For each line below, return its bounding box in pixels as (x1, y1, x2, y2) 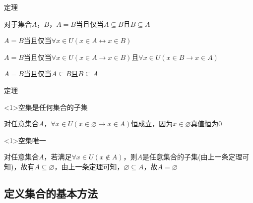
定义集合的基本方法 (4, 185, 98, 201)
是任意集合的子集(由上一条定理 (142, 152, 243, 162)
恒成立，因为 (131, 118, 173, 129)
